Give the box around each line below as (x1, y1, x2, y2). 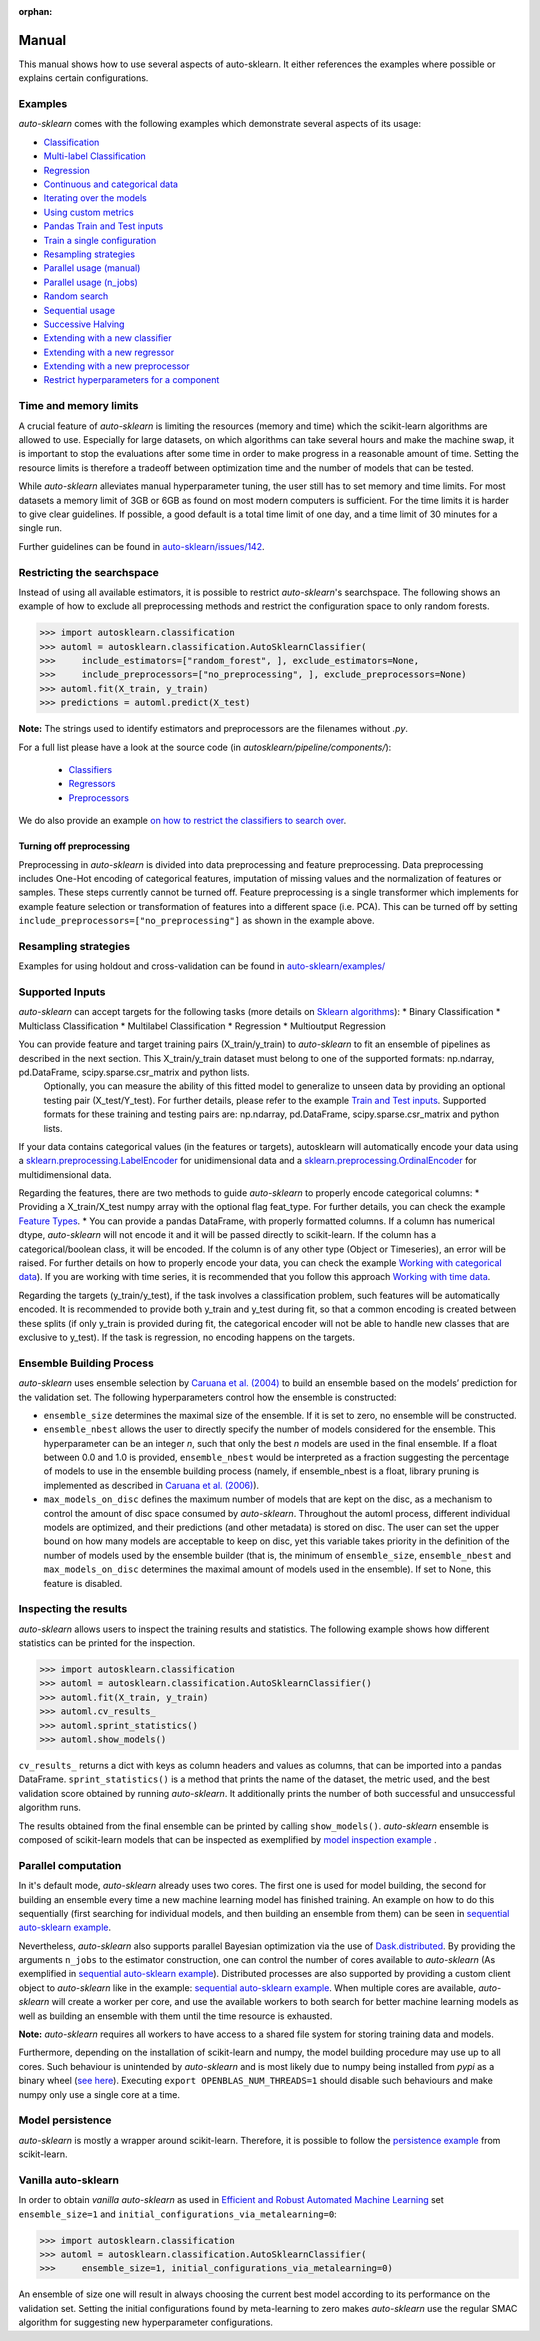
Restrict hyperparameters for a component (43, 374, 220, 386)
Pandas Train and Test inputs (43, 220, 164, 232)
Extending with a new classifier (43, 332, 172, 344)
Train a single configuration (43, 234, 157, 246)
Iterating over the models (43, 192, 147, 204)
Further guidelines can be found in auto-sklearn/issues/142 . (18, 540, 265, 552)
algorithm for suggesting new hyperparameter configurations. (18, 2316, 274, 2329)
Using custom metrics (43, 206, 134, 218)
